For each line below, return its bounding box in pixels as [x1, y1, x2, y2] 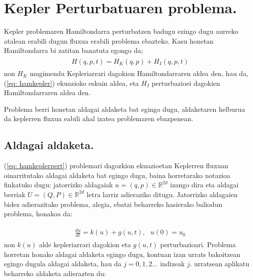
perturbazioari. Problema [160, 239, 236, 250]
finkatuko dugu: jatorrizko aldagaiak [4, 179, 113, 190]
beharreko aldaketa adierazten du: [4, 268, 106, 278]
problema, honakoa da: [4, 208, 73, 219]
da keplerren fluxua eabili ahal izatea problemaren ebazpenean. [4, 113, 193, 124]
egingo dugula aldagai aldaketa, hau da [4, 258, 122, 269]
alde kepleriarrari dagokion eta [39, 239, 131, 250]
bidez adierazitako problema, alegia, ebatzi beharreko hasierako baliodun [4, 199, 223, 209]
